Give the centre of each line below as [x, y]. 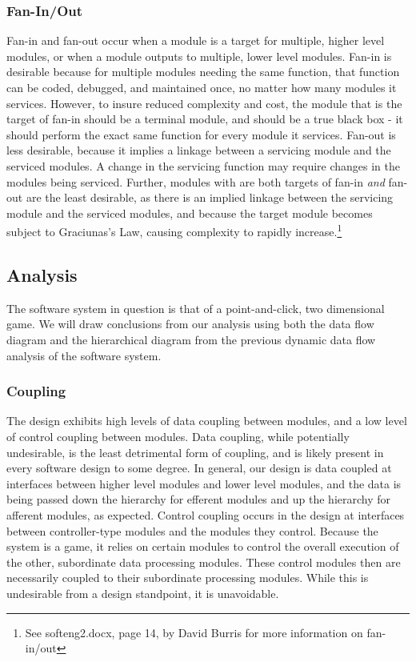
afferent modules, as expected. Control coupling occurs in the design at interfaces [206, 514]
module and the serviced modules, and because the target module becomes [190, 213]
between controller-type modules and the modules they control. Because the [192, 530]
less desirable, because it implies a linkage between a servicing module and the [199, 150]
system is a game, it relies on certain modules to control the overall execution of [203, 546]
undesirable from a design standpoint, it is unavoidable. [143, 593]
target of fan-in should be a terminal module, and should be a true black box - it [205, 119]
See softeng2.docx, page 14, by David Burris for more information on [194, 632]
